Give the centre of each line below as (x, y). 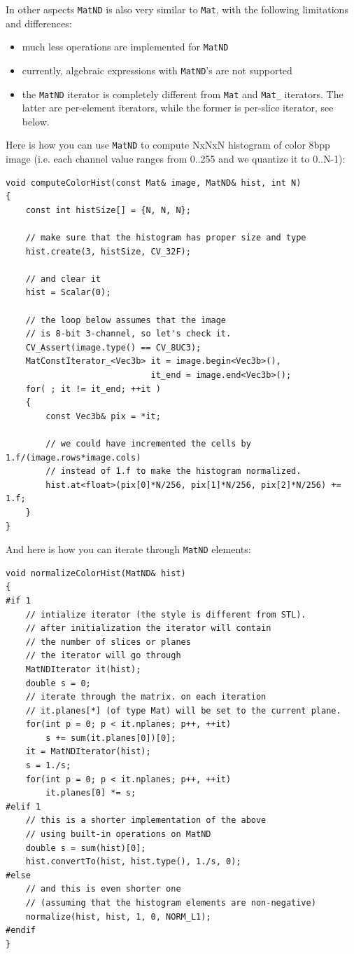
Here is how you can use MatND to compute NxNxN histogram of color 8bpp (168, 145)
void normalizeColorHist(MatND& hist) (96, 573)
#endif (21, 931)
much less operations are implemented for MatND (125, 47)
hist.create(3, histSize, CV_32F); (108, 251)
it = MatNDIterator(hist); (88, 752)
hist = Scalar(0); (68, 293)
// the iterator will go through (103, 656)
